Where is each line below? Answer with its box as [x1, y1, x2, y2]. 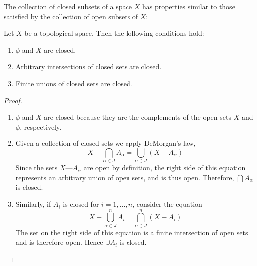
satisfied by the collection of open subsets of [4, 11, 138, 21]
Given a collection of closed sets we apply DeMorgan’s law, [15, 138, 196, 148]
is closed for [63, 199, 99, 209]
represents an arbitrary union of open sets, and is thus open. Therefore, [15, 172, 234, 182]
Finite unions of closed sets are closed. [15, 78, 132, 88]
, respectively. [20, 121, 62, 132]
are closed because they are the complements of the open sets [44, 112, 231, 122]
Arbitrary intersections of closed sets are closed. [15, 61, 162, 72]
